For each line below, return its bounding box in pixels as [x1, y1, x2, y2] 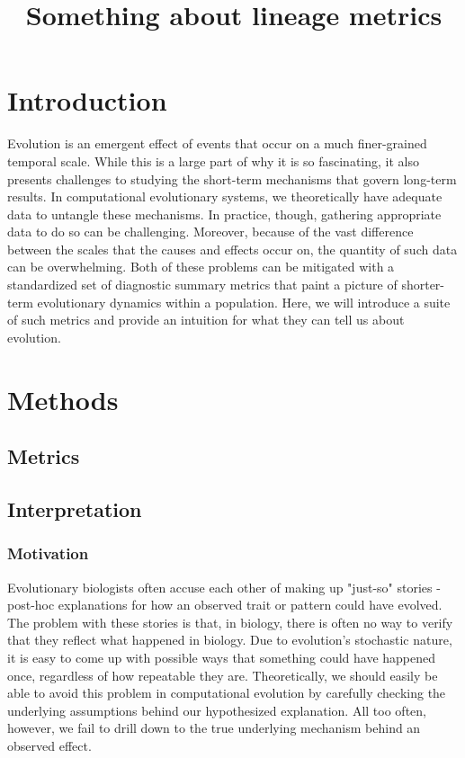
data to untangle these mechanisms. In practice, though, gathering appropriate [7, 204, 442, 223]
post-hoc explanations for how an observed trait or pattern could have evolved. [7, 595, 443, 614]
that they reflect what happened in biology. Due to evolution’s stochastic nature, [7, 630, 452, 649]
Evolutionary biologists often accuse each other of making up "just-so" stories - [7, 577, 441, 596]
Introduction [7, 82, 167, 119]
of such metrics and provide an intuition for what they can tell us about [7, 310, 405, 329]
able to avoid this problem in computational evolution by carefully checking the [7, 683, 446, 702]
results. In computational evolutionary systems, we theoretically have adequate [7, 187, 443, 206]
